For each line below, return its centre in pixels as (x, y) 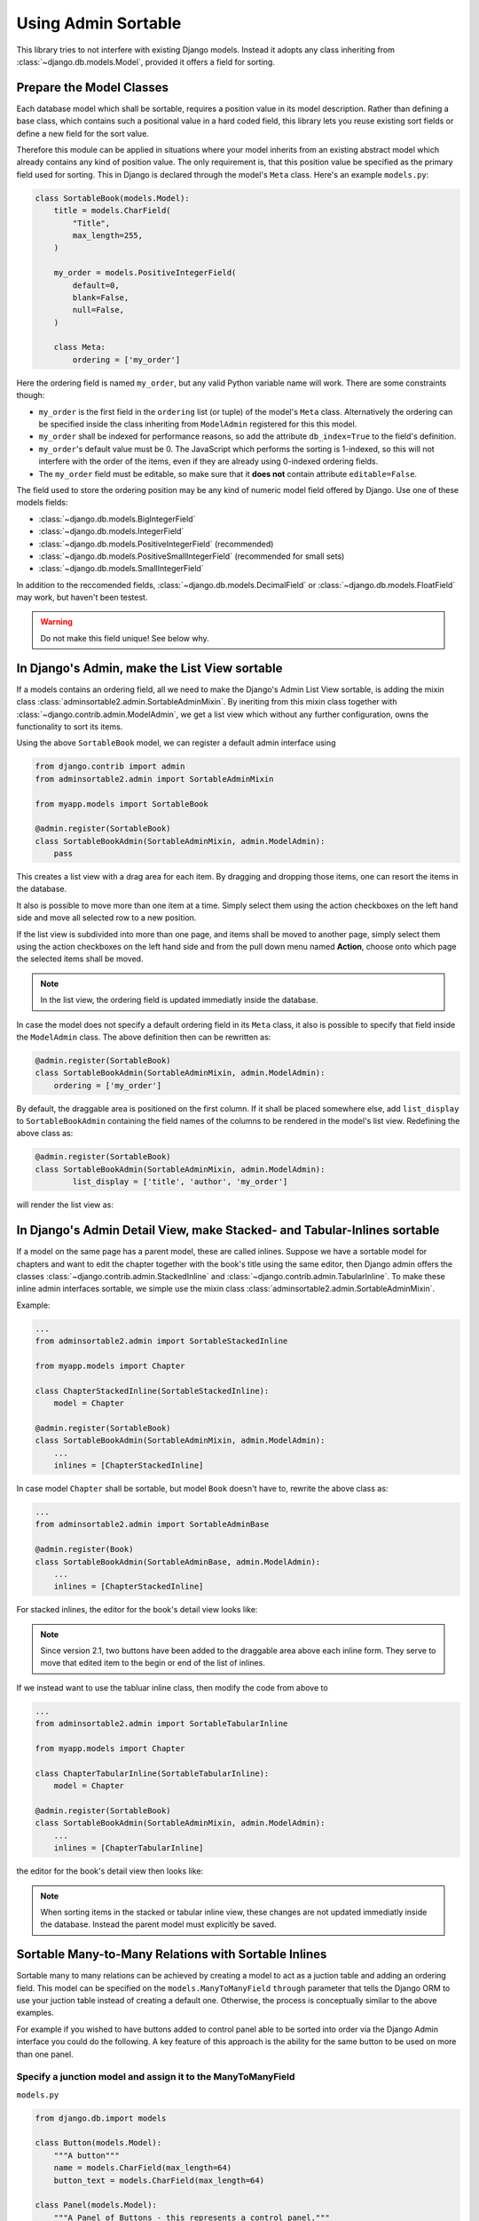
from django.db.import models (101, 2118)
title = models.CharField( (113, 211)
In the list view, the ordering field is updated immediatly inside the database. (179, 1000)
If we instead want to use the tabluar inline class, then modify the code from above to (172, 1687)
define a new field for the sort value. (83, 133)
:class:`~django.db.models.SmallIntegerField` (121, 569)
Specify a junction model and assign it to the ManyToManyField (156, 2077)
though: (31, 395)
